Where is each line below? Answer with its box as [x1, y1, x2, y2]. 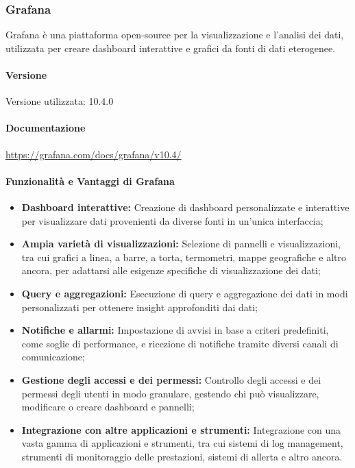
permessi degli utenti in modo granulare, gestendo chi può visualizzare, [21, 386, 319, 400]
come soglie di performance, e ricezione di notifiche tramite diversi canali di [21, 336, 339, 350]
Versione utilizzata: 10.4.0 [5, 94, 114, 108]
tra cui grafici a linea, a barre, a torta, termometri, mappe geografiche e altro [21, 249, 347, 264]
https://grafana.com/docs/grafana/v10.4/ [5, 147, 182, 161]
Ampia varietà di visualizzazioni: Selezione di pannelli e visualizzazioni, [21, 236, 341, 251]
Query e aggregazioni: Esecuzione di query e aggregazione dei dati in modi [21, 286, 348, 300]
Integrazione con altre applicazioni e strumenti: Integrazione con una [21, 422, 341, 436]
